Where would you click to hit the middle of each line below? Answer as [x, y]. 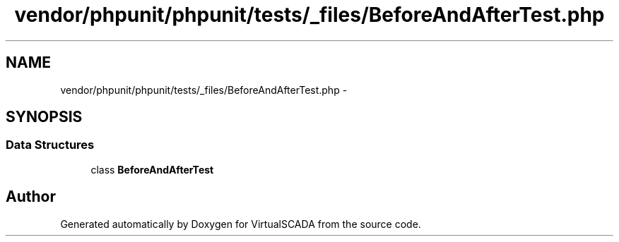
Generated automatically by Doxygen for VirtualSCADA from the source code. [241, 224]
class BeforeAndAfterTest [152, 169]
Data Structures [50, 145]
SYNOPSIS [44, 117]
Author [31, 197]
